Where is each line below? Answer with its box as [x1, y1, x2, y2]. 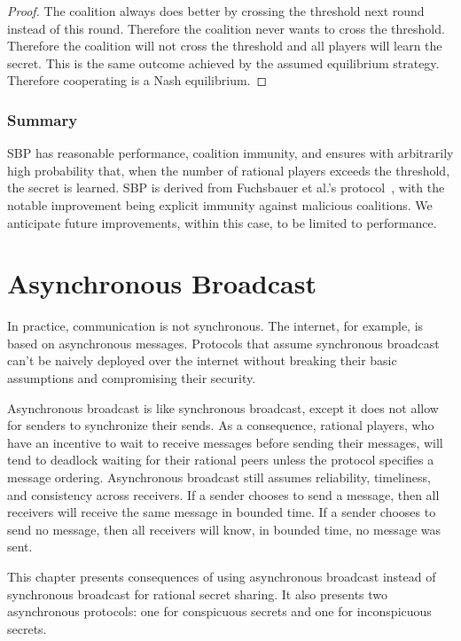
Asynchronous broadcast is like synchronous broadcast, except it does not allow [7, 398, 439, 417]
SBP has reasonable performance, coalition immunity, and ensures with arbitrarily [7, 144, 454, 162]
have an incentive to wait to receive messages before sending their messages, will [7, 433, 443, 451]
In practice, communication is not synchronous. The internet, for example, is [7, 317, 424, 335]
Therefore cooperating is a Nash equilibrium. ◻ [7, 71, 268, 90]
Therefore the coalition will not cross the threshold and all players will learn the [7, 36, 442, 55]
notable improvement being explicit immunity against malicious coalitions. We [7, 195, 433, 214]
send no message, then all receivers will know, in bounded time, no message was [7, 520, 441, 538]
